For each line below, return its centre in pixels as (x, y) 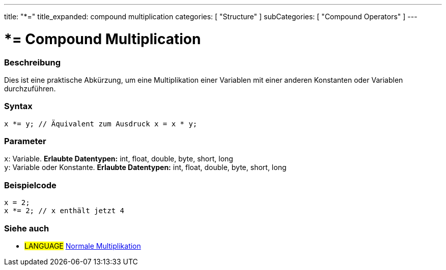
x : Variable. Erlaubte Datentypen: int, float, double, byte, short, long (119, 159)
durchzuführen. (30, 88)
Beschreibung (33, 62)
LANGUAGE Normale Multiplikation (83, 246)
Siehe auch (27, 228)
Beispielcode (30, 185)
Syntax (18, 106)
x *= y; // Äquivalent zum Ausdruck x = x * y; (101, 124)
